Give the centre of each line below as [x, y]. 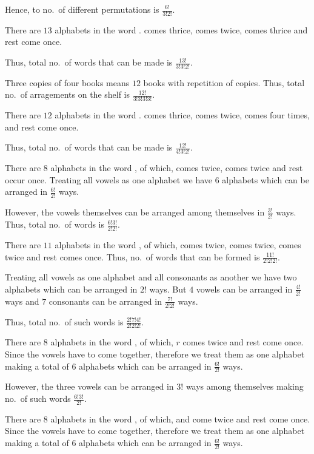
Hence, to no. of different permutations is [82, 9]
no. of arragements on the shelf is [68, 94]
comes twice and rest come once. [243, 342]
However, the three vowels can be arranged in [89, 386]
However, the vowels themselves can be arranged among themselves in [135, 212]
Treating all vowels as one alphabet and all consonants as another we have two [151, 277]
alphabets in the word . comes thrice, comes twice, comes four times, [182, 115]
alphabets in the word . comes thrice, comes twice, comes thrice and [181, 29]
